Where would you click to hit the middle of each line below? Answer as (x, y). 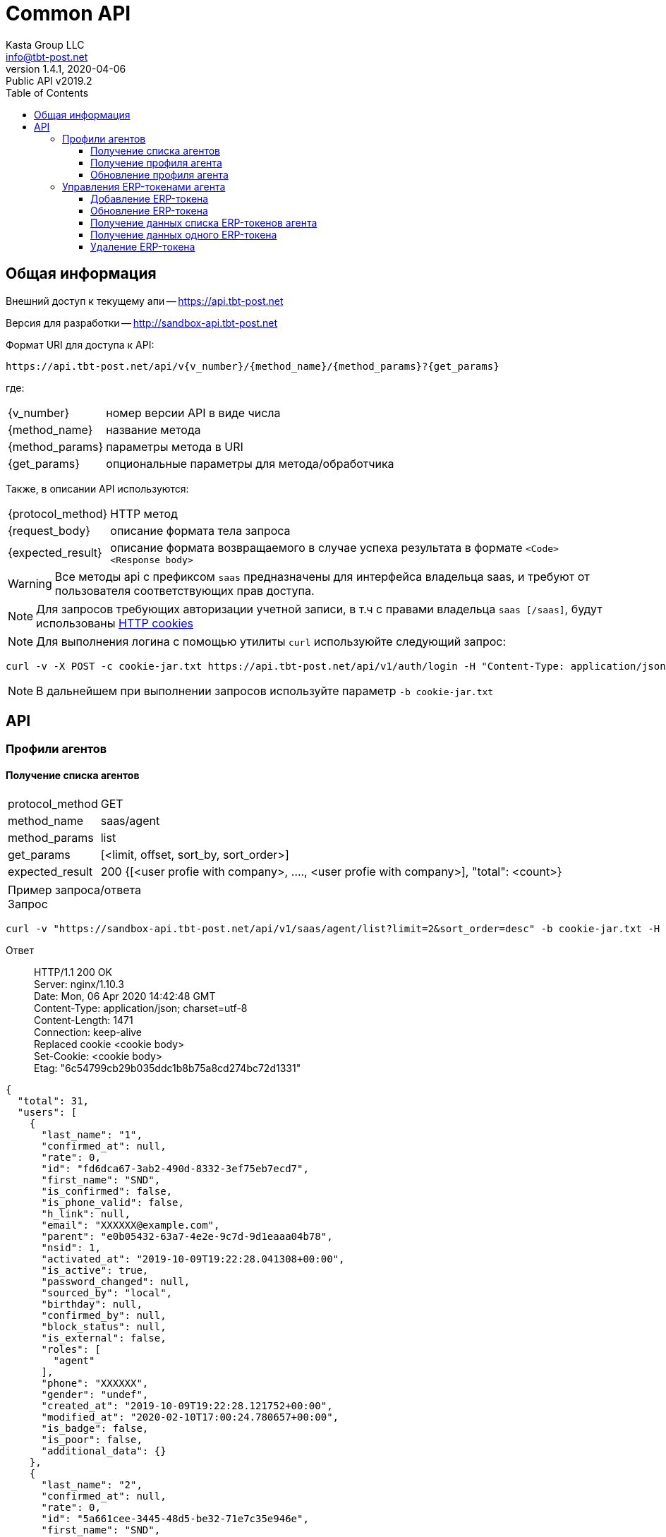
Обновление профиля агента (159, 174)
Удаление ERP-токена (143, 246)
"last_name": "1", (92, 1134)
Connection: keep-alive (88, 1032)
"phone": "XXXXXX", (95, 1383)
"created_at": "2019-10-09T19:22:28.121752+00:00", (187, 1405)
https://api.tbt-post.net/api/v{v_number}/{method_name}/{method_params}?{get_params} (253, 366)
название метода (153, 429)
